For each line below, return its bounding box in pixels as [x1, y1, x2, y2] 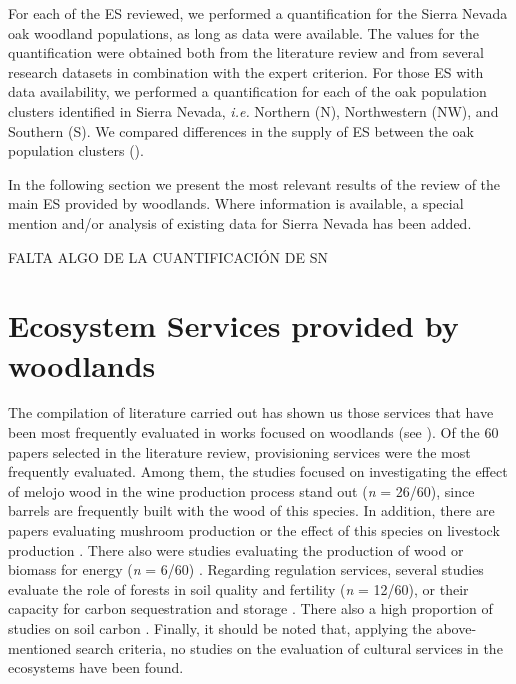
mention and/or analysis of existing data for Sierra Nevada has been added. [8, 212, 472, 233]
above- [436, 617, 477, 638]
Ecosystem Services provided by [8, 305, 459, 346]
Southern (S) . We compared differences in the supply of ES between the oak [8, 120, 474, 141]
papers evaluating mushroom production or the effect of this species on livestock [8, 520, 500, 540]
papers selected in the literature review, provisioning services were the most [8, 441, 471, 462]
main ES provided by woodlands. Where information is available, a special [8, 193, 464, 214]
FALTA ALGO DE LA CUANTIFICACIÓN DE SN [8, 246, 328, 267]
